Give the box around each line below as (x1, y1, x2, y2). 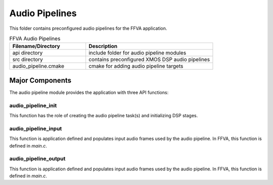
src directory (12, 56, 43, 63)
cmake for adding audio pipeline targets (88, 63, 184, 70)
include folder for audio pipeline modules (88, 50, 187, 57)
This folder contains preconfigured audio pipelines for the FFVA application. (9, 25, 167, 31)
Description (88, 43, 118, 50)
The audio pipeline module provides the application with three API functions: (9, 89, 169, 96)
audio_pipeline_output (9, 155, 66, 162)
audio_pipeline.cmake (12, 63, 65, 70)
